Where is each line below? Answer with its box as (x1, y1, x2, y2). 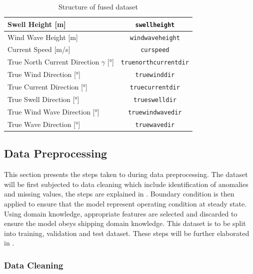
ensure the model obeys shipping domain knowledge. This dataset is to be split (4, 218, 246, 228)
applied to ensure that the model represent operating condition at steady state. (4, 198, 247, 208)
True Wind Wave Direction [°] (7, 106, 99, 116)
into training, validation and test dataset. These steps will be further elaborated (4, 227, 249, 238)
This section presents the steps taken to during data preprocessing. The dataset (4, 169, 248, 179)
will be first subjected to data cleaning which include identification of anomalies (4, 178, 248, 189)
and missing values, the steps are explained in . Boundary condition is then (4, 188, 234, 199)
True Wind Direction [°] (7, 69, 80, 79)
